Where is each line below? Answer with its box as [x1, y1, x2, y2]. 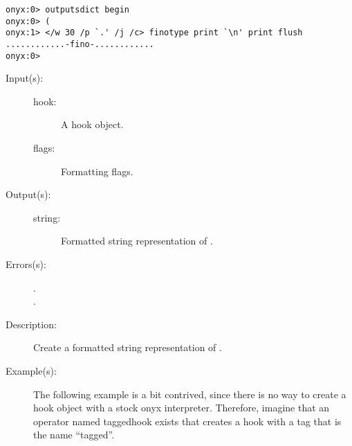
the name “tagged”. [33, 427, 115, 442]
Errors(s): [6, 257, 46, 271]
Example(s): [6, 364, 57, 377]
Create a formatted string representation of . [33, 340, 222, 355]
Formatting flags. [61, 163, 133, 178]
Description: [6, 316, 57, 331]
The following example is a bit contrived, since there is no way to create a [33, 386, 346, 401]
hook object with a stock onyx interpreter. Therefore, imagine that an [33, 400, 330, 415]
